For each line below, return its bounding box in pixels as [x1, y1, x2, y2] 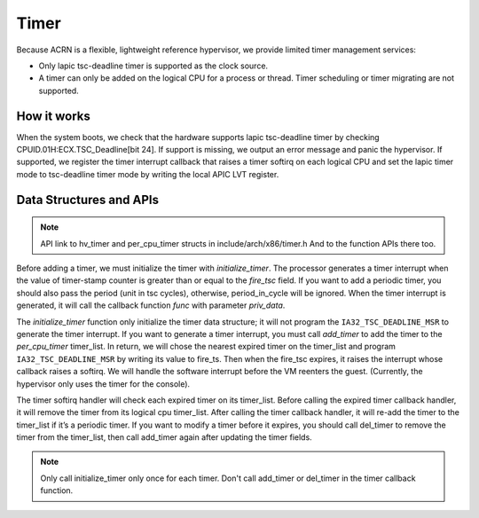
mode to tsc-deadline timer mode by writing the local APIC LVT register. [16, 169, 279, 179]
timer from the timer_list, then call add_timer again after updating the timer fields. [16, 432, 312, 443]
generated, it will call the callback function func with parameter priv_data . [16, 300, 286, 310]
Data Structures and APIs [16, 192, 160, 208]
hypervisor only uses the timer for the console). [16, 378, 191, 389]
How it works [16, 108, 90, 123]
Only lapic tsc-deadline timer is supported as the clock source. [38, 60, 269, 71]
